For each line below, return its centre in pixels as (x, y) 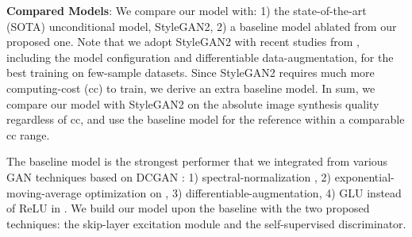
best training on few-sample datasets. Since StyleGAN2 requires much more (191, 73)
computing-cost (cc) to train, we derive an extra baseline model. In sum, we (191, 88)
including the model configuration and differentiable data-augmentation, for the (200, 57)
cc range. (28, 134)
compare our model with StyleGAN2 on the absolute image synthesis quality (193, 103)
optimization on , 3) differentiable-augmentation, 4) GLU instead (243, 192)
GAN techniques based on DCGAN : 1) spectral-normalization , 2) (169, 176)
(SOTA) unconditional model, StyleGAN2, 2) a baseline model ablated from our (202, 26)
